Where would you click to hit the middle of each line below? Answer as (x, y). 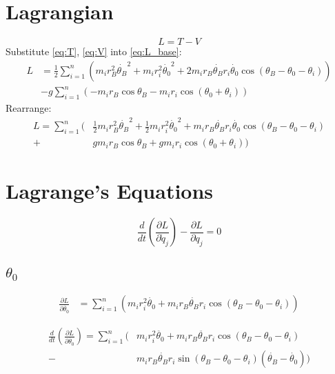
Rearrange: (29, 108)
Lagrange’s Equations (110, 191)
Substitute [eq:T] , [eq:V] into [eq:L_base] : (94, 51)
